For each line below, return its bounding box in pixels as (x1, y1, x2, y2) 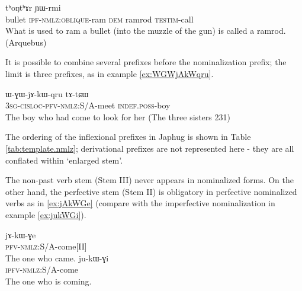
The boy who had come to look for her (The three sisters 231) (5, 110, 230, 123)
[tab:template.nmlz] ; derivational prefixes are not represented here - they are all (5, 142, 294, 154)
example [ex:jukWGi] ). (5, 208, 86, 220)
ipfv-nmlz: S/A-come (5, 263, 79, 276)
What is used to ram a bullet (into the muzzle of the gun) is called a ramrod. (5, 24, 286, 37)
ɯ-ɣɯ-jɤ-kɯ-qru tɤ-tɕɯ (5, 87, 89, 100)
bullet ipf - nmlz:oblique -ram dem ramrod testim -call (5, 12, 194, 25)
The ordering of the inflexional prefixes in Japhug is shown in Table (5, 130, 251, 143)
